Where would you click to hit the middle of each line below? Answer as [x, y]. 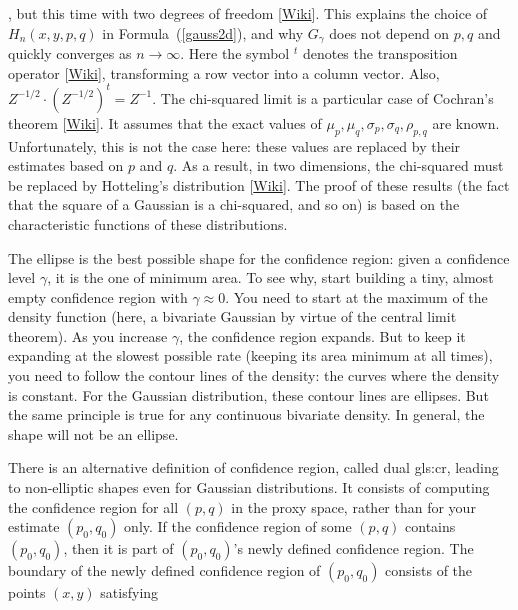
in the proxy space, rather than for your [353, 506]
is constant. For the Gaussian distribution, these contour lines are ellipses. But [248, 394]
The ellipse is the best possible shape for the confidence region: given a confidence [259, 257]
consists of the [429, 570]
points [27, 592]
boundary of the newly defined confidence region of [164, 570]
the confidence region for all [93, 506]
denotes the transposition [380, 53]
